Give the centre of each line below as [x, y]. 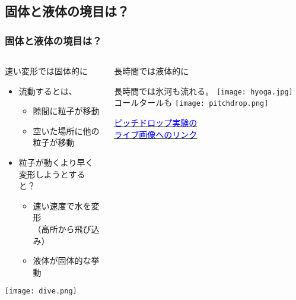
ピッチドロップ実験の [156, 122]
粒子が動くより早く [56, 162]
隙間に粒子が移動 [66, 111]
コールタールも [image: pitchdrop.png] [191, 102]
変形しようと [44, 174]
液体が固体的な [62, 260]
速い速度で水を [62, 205]
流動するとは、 [48, 91]
